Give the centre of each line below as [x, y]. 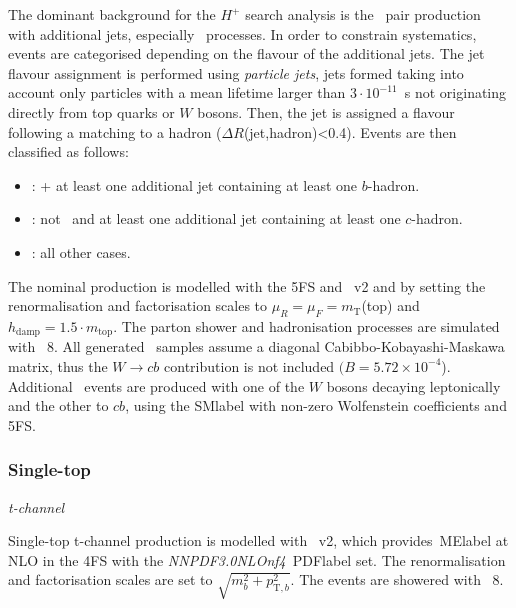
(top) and [390, 305]
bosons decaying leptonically [413, 385]
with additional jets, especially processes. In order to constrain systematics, [242, 33]
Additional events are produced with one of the [156, 385]
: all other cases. [81, 251]
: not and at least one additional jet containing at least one [216, 218]
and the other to [58, 405]
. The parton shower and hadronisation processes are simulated [306, 325]
